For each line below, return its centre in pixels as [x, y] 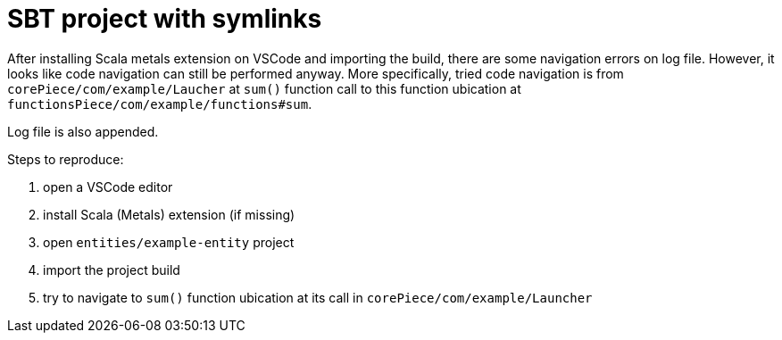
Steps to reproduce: [66, 159]
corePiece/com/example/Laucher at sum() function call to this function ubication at [264, 88]
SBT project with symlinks [165, 19]
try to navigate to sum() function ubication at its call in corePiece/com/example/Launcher [318, 297]
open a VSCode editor [108, 187]
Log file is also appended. [83, 131]
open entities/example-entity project [169, 242]
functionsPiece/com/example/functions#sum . [160, 104]
